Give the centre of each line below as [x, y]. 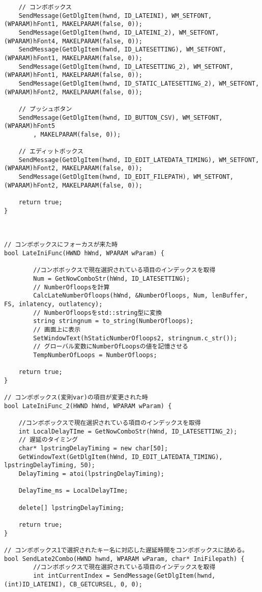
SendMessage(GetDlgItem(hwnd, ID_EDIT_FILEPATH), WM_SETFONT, [126, 177]
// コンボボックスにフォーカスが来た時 [61, 245]
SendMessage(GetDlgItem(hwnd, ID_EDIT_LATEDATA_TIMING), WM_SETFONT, [139, 160]
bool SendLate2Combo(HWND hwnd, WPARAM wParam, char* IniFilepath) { [124, 559]
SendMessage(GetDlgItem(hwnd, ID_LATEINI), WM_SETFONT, [115, 16]
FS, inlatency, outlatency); [53, 304]
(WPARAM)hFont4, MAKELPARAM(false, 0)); [74, 41]
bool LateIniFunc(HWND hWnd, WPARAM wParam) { [84, 253]
